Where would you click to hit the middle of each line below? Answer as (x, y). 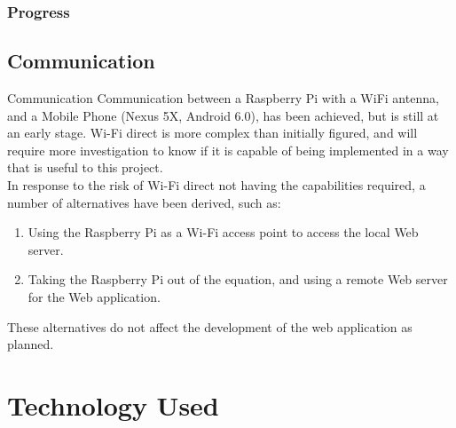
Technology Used (113, 404)
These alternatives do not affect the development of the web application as (210, 326)
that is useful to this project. (85, 167)
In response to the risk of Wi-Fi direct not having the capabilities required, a (216, 185)
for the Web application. (94, 296)
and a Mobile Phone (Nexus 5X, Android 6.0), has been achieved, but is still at (223, 115)
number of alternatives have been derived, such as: (144, 202)
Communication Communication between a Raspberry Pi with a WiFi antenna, (223, 98)
